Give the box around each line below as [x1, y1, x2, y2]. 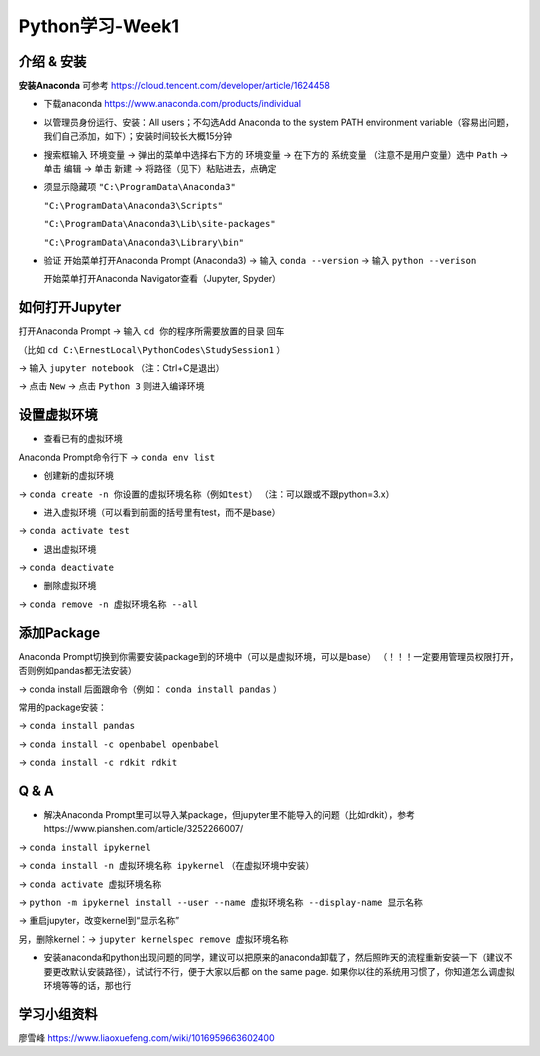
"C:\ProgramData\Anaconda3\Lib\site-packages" [43, 218, 276, 230]
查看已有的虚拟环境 [43, 433, 123, 445]
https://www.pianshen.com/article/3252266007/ [43, 823, 244, 835]
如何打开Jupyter [18, 299, 122, 316]
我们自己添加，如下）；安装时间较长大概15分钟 [43, 130, 232, 142]
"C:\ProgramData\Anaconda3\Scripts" [43, 200, 224, 211]
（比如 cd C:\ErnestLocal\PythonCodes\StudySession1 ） [18, 343, 286, 355]
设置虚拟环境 [18, 406, 98, 424]
